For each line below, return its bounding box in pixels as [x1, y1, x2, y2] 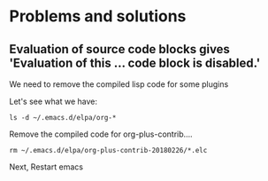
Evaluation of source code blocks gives [9, 42, 230, 57]
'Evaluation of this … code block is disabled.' [9, 55, 261, 70]
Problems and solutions [9, 6, 187, 27]
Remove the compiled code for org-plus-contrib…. [9, 129, 193, 139]
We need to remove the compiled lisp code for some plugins [9, 79, 229, 90]
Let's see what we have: [9, 96, 97, 106]
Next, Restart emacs [9, 161, 84, 172]
